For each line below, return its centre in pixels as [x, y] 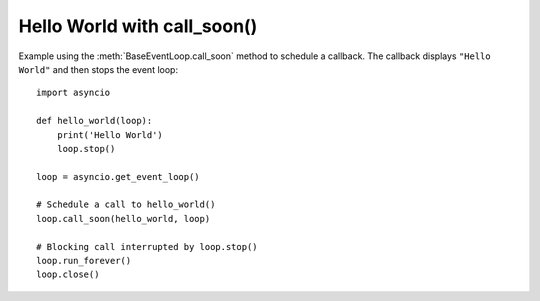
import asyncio [73, 93]
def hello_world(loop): [94, 121]
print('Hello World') [110, 134]
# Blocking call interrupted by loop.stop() [147, 246]
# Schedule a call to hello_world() [126, 204]
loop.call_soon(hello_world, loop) [123, 218]
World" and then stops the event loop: [98, 69]
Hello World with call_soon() [138, 26]
